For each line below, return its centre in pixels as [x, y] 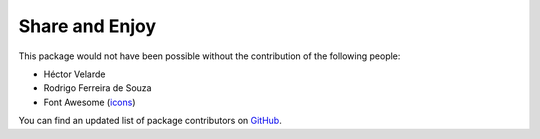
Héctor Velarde [74, 74]
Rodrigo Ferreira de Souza [97, 88]
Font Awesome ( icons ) [89, 102]
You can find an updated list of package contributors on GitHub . [150, 121]
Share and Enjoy [87, 26]
